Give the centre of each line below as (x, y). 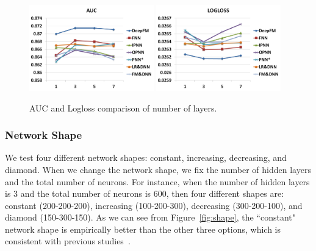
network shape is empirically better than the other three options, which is (143, 229)
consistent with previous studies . (68, 241)
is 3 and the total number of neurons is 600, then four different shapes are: (145, 193)
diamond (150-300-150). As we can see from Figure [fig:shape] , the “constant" (150, 217)
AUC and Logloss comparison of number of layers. (123, 108)
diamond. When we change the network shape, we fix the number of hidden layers (158, 169)
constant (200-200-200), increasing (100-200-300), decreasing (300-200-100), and (154, 205)
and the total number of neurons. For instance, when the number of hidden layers (157, 181)
